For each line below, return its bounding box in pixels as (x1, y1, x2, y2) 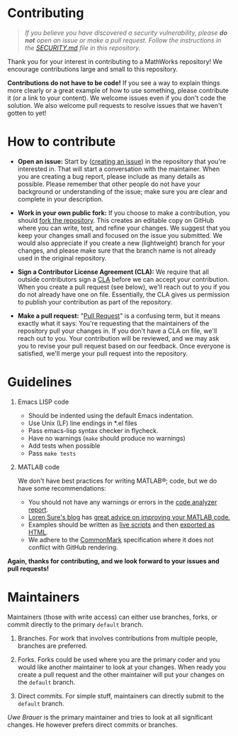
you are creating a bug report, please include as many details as (17, 172, 205, 180)
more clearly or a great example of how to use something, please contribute (7, 86, 229, 94)
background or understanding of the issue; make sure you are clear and (17, 187, 228, 196)
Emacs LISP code (17, 397, 69, 406)
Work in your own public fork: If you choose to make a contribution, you (17, 208, 230, 217)
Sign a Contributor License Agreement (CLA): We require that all (17, 268, 209, 276)
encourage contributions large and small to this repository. (7, 65, 178, 73)
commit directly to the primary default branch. (7, 620, 144, 629)
